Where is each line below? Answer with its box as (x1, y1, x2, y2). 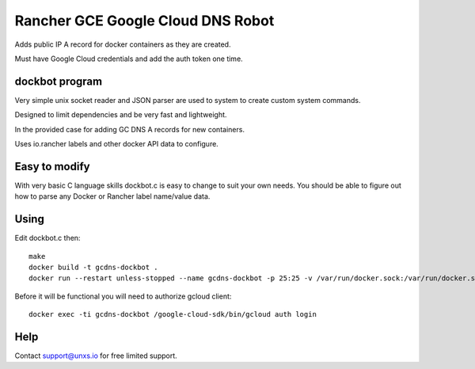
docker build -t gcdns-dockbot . (28, 263, 158, 272)
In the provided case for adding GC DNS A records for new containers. (14, 124, 245, 134)
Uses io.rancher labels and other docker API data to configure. (14, 139, 219, 149)
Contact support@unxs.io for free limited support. (14, 351, 177, 360)
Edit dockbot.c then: (14, 234, 81, 243)
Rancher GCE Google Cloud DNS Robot (14, 12, 275, 29)
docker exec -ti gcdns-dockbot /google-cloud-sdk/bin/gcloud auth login (28, 310, 317, 319)
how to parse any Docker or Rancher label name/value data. (14, 192, 211, 201)
